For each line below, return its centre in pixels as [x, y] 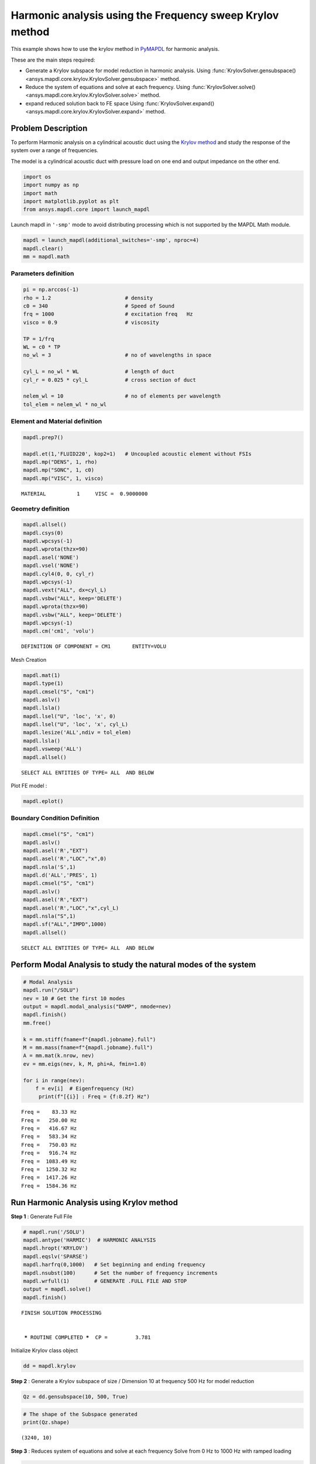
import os [37, 177]
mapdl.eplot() [43, 801]
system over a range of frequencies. [55, 150]
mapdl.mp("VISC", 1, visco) [63, 478]
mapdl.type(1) [43, 683]
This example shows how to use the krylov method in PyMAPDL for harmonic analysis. [115, 49]
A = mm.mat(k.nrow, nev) [59, 1056]
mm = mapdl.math [47, 257]
